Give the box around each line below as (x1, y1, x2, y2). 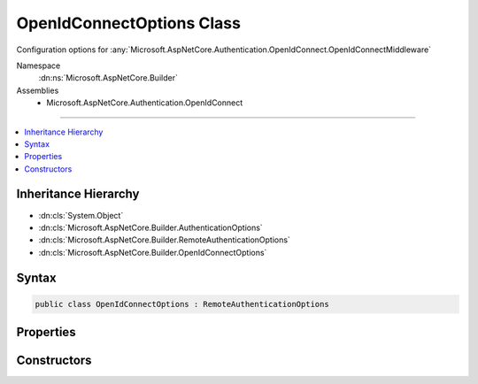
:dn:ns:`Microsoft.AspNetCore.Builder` (38, 73, 179, 83)
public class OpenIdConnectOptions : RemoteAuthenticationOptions (35, 299, 329, 309)
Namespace (16, 60, 61, 71)
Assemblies (16, 85, 59, 96)
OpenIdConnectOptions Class (16, 13, 241, 33)
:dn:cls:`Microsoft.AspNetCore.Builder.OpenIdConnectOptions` (38, 247, 267, 257)
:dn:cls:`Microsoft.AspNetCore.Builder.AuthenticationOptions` (38, 222, 263, 233)
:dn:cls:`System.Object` (38, 210, 124, 220)
